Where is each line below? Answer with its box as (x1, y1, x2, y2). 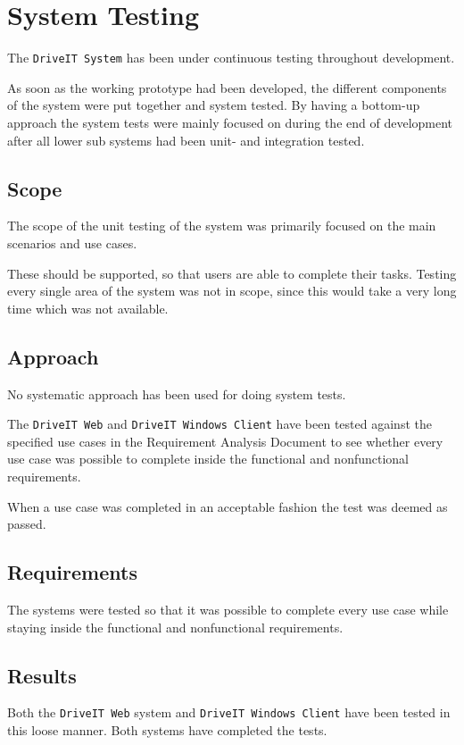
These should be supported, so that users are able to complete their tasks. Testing (7, 264, 457, 282)
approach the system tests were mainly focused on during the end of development (7, 113, 453, 131)
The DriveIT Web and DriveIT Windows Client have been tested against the (7, 414, 432, 433)
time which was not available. (7, 298, 169, 317)
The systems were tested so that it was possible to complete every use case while (7, 599, 449, 618)
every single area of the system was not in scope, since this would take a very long (7, 281, 457, 300)
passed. (7, 515, 46, 533)
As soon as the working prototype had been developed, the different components (7, 78, 447, 96)
